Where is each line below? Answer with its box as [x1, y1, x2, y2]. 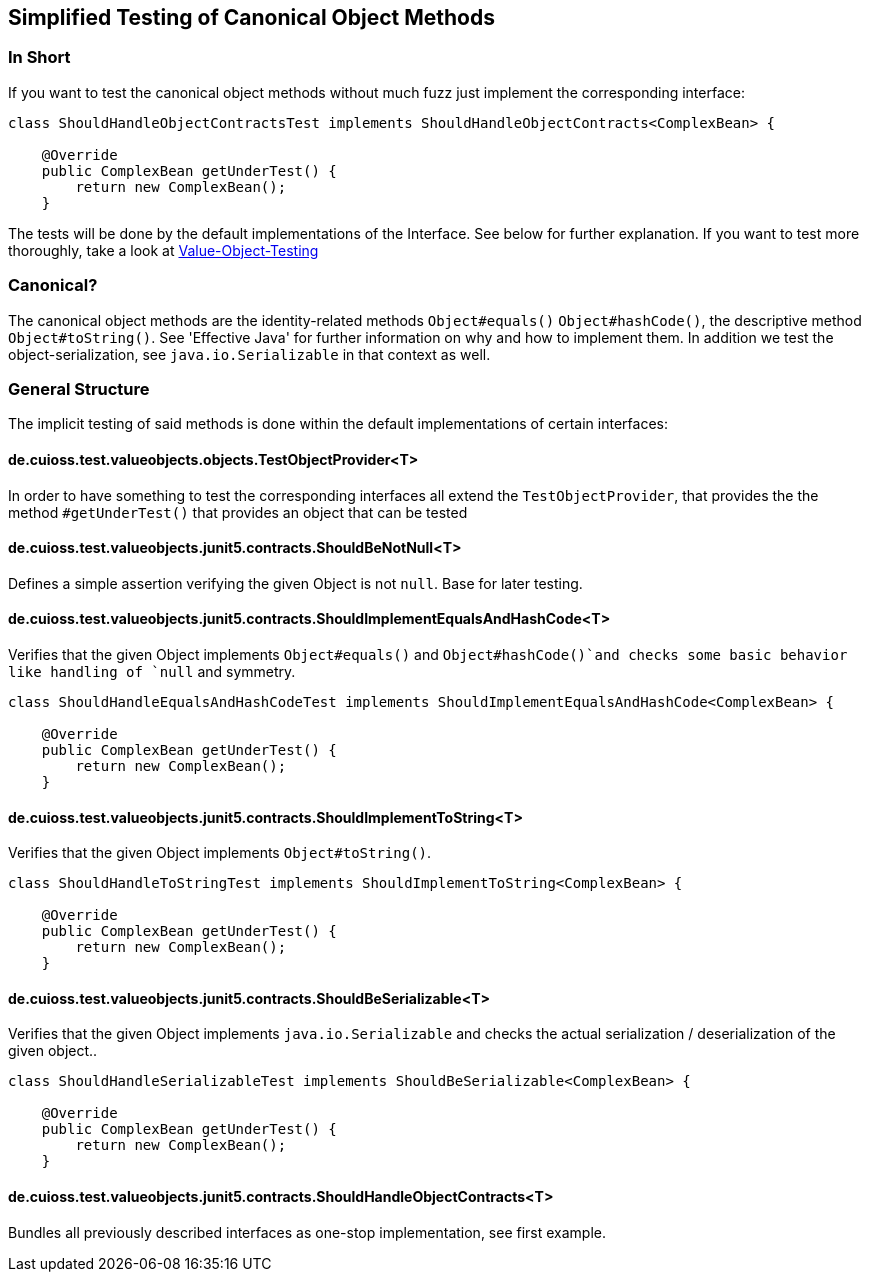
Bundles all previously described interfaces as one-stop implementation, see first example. [8, 1223, 607, 1241]
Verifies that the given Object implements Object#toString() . [8, 844, 432, 862]
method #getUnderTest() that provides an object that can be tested [8, 503, 468, 521]
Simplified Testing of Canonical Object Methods [8, 5, 495, 30]
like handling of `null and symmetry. [8, 662, 296, 680]
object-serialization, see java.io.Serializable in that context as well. [8, 345, 491, 363]
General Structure [8, 378, 150, 399]
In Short [8, 47, 71, 68]
